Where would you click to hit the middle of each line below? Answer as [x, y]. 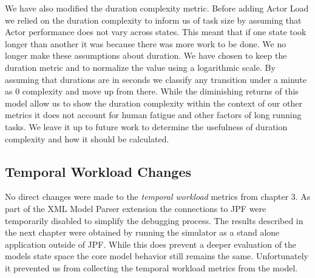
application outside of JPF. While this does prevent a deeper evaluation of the [151, 244]
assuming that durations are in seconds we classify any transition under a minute [156, 79]
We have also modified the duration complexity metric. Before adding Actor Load [157, 8]
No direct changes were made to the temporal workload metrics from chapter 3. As [158, 197]
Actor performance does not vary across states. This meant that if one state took [156, 32]
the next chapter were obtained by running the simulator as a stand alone [142, 232]
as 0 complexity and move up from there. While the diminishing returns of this [152, 91]
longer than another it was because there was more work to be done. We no [146, 43]
